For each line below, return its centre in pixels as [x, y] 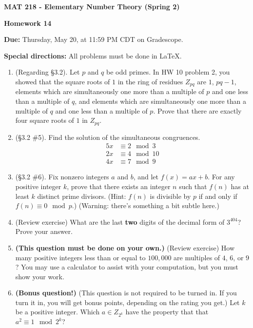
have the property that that [167, 312]
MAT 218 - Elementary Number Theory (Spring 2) [92, 6]
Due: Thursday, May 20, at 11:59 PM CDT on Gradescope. [94, 39]
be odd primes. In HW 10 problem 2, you [168, 72]
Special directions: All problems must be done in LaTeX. [93, 55]
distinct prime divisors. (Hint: [82, 196]
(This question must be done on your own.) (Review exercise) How [125, 247]
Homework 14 [28, 23]
